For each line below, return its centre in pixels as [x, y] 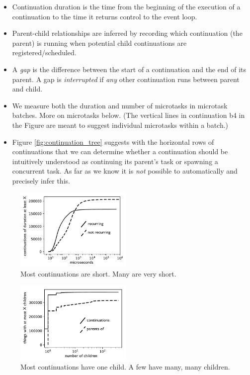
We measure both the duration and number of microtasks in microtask [120, 105]
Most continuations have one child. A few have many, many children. [125, 367]
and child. [27, 89]
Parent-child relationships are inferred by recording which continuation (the [127, 33]
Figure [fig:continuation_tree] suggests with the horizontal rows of [113, 141]
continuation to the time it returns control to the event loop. [105, 16]
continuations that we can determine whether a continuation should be [120, 151]
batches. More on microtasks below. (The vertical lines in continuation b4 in [128, 115]
